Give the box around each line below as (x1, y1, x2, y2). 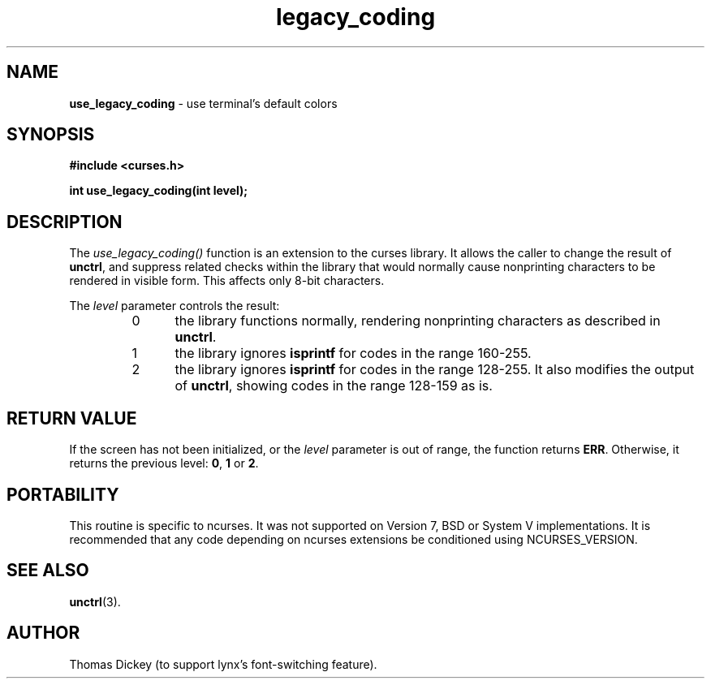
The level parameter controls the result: (69, 299, 280, 313)
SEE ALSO (6, 560, 89, 581)
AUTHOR (6, 623, 80, 644)
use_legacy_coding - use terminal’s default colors (69, 96, 338, 110)
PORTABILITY (6, 484, 119, 505)
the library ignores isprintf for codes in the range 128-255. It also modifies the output (175, 361, 695, 378)
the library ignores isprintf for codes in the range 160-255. (175, 345, 532, 362)
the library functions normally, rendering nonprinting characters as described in (175, 312, 661, 330)
